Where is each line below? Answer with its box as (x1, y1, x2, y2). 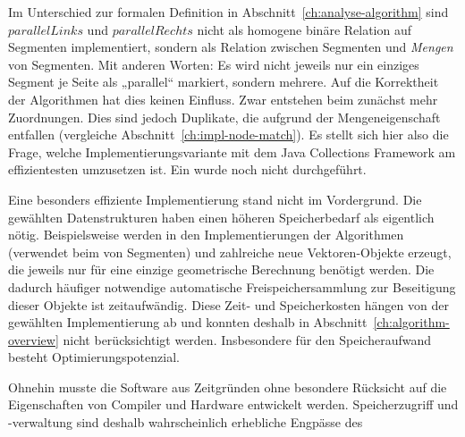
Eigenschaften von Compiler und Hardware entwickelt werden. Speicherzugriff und (8, 395, 459, 414)
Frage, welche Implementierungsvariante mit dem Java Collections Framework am (8, 142, 456, 161)
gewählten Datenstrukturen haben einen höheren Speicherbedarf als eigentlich (8, 207, 435, 226)
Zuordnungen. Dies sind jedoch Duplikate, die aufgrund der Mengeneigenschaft (8, 107, 441, 126)
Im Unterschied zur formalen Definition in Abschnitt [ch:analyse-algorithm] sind (8, 3, 449, 21)
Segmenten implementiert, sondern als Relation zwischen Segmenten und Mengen (8, 38, 453, 56)
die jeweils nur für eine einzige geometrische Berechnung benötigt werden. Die (8, 260, 435, 279)
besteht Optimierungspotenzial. (8, 348, 180, 366)
